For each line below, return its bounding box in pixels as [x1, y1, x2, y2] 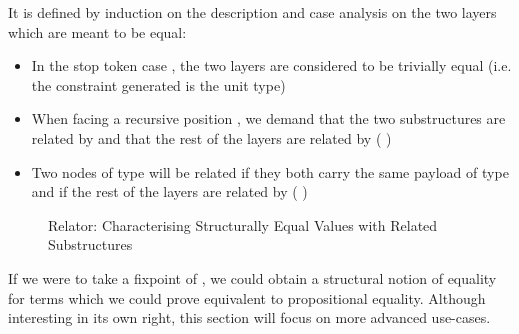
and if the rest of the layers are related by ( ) [31, 181, 308, 202]
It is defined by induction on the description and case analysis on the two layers [8, 2, 497, 22]
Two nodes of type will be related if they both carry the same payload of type [31, 161, 509, 182]
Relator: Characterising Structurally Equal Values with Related [48, 214, 438, 235]
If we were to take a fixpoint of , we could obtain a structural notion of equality [8, 267, 497, 288]
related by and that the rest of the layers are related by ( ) [31, 127, 392, 148]
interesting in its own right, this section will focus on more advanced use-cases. [8, 307, 491, 328]
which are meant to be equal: [8, 21, 187, 42]
